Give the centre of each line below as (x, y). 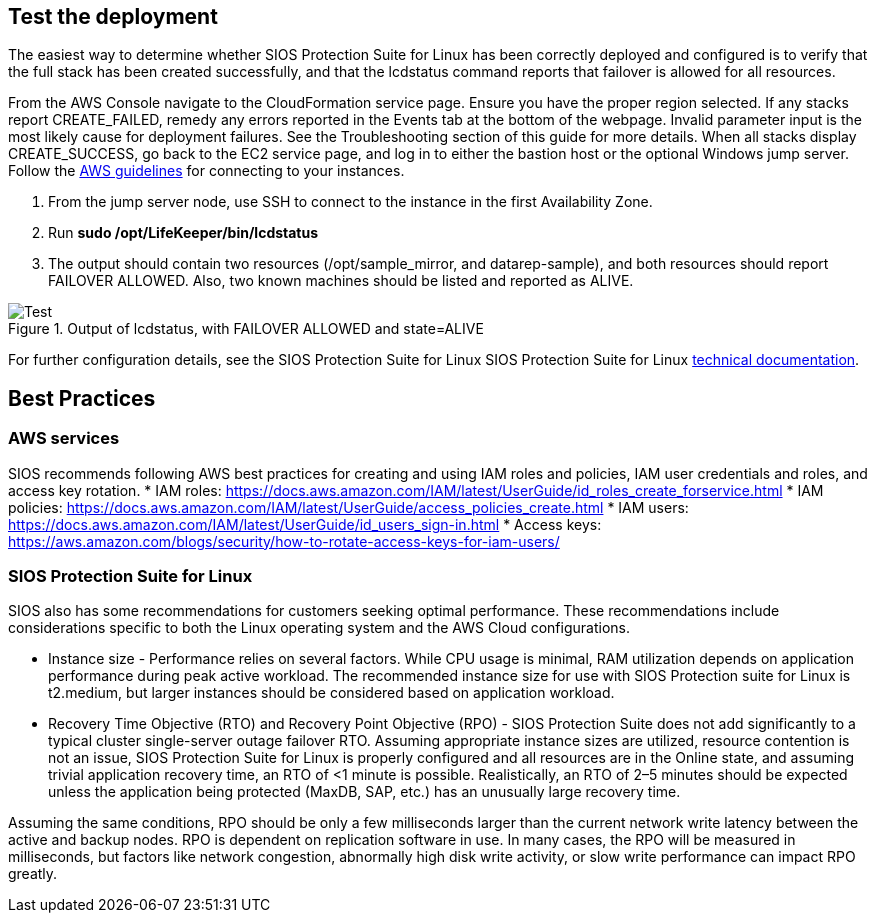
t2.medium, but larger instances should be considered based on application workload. (331, 693)
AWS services (64, 438)
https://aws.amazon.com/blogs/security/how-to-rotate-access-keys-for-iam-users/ (284, 541)
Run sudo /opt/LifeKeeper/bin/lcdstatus (183, 233)
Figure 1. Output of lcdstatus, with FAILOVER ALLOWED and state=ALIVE (246, 329)
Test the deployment (113, 16)
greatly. (33, 874)
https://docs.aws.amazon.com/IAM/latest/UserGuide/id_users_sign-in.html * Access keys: (305, 524)
